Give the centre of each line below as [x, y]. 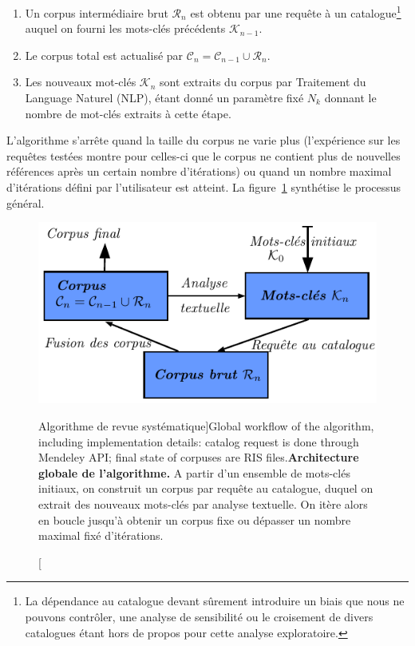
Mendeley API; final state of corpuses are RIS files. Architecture [199, 457]
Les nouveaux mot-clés [81, 82]
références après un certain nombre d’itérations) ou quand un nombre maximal [199, 171]
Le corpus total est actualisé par [104, 55]
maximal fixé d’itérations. [101, 535]
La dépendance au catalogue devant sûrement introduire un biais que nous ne [215, 601]
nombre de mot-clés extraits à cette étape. [128, 113]
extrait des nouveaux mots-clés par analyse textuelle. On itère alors [203, 504]
